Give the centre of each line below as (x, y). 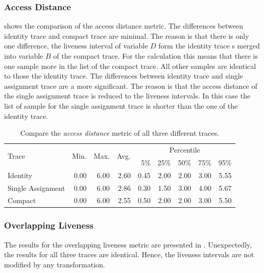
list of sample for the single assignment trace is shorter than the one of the (121, 105)
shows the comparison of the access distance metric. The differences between (124, 26)
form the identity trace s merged (209, 46)
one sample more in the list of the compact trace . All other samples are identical (130, 66)
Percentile (185, 150)
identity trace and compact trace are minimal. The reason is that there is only (127, 35)
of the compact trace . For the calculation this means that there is (155, 56)
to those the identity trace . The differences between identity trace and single (124, 76)
